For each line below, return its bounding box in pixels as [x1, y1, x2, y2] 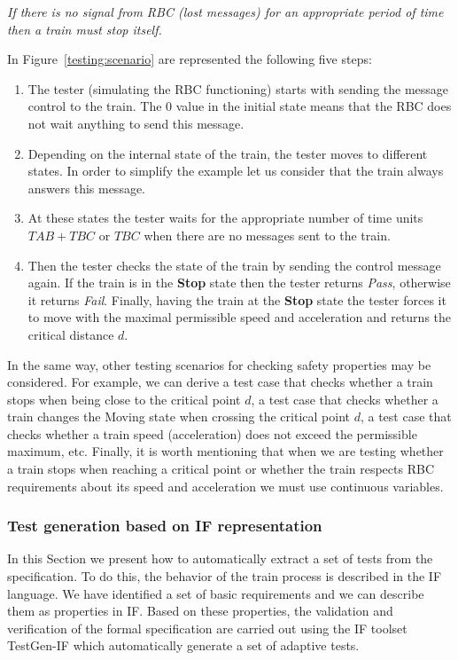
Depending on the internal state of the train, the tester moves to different [27, 144, 428, 162]
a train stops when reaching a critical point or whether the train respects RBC [7, 460, 435, 478]
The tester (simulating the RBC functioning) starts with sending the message [27, 79, 449, 98]
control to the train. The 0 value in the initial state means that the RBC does [27, 97, 452, 115]
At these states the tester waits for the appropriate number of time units [27, 208, 423, 227]
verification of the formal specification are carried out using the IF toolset [7, 618, 408, 637]
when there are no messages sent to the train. [144, 225, 391, 244]
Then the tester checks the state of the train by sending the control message [27, 255, 441, 274]
